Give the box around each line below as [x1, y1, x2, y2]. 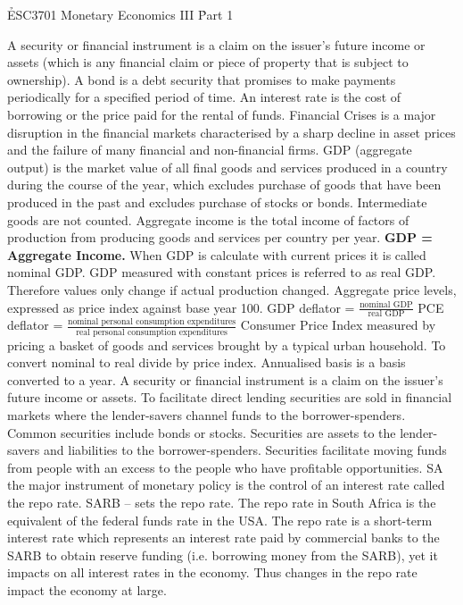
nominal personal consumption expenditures [67, 317, 236, 327]
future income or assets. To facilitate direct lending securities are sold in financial [7, 388, 452, 407]
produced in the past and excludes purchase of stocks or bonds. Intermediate [7, 192, 427, 211]
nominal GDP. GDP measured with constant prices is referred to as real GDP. [7, 263, 436, 281]
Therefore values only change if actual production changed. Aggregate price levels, [7, 280, 457, 298]
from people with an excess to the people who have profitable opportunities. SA [7, 458, 443, 476]
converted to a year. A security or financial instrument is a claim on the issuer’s [7, 370, 443, 389]
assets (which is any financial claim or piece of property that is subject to [7, 53, 409, 71]
